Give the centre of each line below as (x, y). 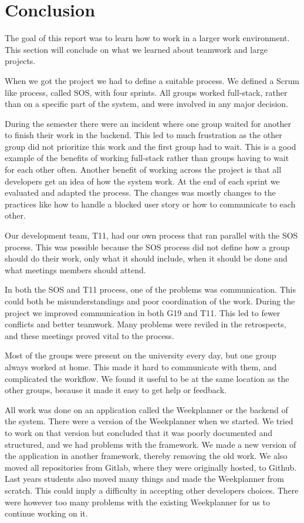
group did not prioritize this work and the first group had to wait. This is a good (151, 146)
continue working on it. (46, 513)
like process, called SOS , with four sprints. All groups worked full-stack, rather (146, 92)
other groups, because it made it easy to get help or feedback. (116, 390)
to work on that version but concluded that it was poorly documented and (139, 432)
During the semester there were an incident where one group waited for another (148, 123)
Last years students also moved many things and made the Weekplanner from (144, 479)
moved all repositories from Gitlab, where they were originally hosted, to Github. (151, 467)
